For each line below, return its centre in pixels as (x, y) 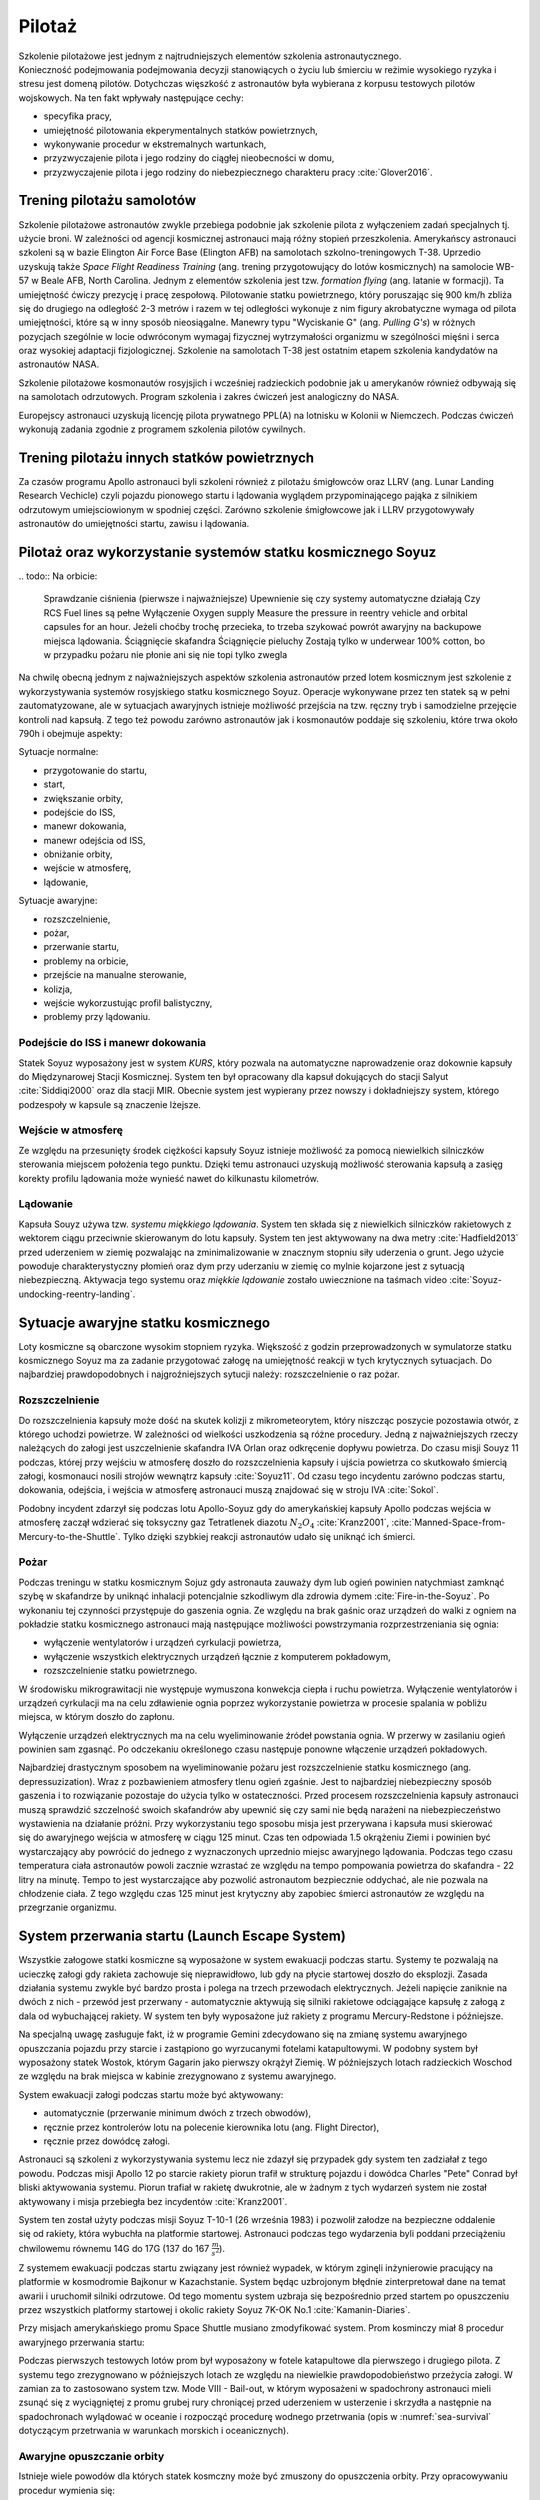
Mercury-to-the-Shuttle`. (69, 1536)
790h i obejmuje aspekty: (70, 733)
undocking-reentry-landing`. (77, 1294)
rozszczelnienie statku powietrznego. (120, 1671)
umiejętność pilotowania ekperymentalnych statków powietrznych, (181, 130)
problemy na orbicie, (86, 961)
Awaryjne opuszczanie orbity (91, 2456)
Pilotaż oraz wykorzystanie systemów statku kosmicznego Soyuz (227, 551)
